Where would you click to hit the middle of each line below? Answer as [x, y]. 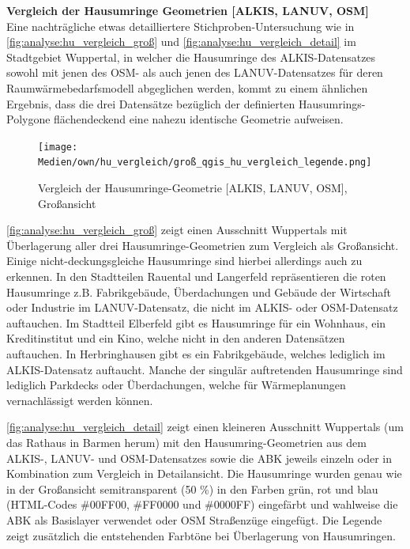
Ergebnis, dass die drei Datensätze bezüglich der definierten [151, 103]
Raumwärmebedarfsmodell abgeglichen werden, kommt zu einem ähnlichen [187, 87]
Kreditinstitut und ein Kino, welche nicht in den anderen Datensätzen [176, 338]
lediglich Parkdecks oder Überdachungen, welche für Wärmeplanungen [176, 385]
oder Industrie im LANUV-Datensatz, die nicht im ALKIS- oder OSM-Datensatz [202, 307]
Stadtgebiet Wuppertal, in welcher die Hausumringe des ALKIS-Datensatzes [191, 57]
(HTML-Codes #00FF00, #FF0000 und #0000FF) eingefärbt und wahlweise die [202, 504]
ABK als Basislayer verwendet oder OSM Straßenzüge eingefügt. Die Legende [194, 519]
